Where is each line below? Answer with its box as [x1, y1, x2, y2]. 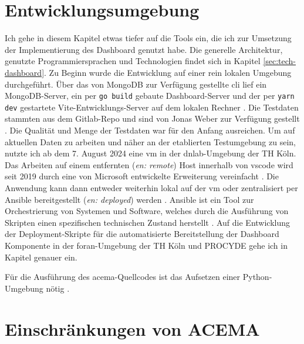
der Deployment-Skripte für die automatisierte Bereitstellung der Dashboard [5, 228, 279, 240]
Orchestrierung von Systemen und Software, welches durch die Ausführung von [5, 205, 289, 217]
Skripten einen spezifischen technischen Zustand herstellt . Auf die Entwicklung [5, 216, 291, 228]
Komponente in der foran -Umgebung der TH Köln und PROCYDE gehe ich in [5, 239, 288, 251]
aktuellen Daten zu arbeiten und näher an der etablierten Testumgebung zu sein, [5, 135, 296, 148]
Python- [242, 270, 272, 283]
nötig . [46, 282, 70, 294]
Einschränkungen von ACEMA [5, 316, 260, 340]
